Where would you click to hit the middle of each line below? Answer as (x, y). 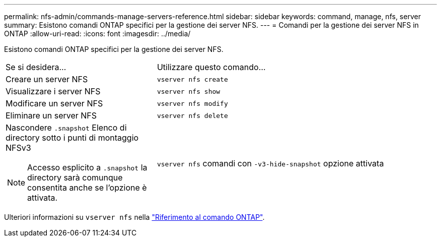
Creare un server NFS (47, 79)
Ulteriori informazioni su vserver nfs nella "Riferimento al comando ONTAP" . (134, 217)
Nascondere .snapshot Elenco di (66, 128)
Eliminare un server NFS (51, 115)
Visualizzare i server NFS (53, 91)
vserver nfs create (192, 79)
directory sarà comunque (75, 177)
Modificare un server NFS (54, 103)
